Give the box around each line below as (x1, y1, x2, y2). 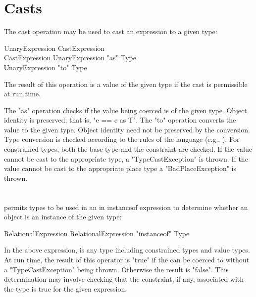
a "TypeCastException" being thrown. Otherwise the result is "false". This (4, 264, 229, 274)
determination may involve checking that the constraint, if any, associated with (4, 274, 244, 284)
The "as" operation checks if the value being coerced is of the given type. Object (4, 105, 247, 115)
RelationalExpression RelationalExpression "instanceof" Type (4, 228, 190, 238)
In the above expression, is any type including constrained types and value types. (4, 245, 250, 255)
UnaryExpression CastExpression (4, 42, 105, 53)
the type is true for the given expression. (4, 283, 127, 294)
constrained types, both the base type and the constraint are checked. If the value (4, 144, 252, 154)
